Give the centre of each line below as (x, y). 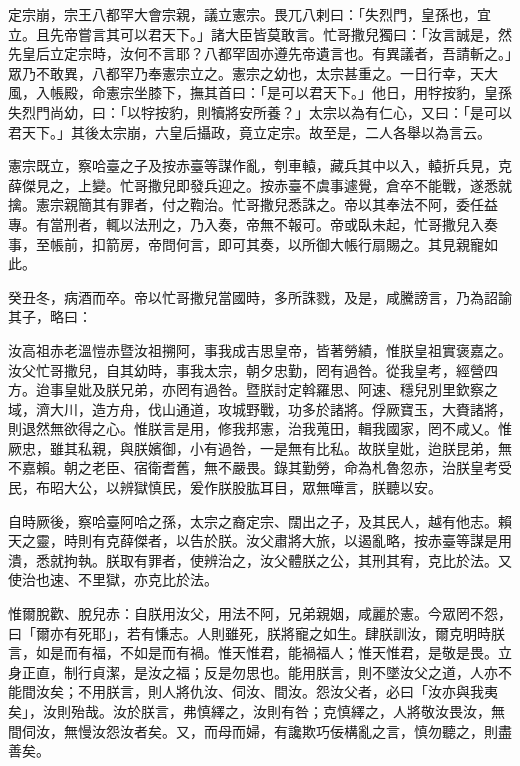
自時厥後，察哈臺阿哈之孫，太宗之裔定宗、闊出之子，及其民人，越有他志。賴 (260, 520)
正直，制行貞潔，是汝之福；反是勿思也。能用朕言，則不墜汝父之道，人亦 (259, 671)
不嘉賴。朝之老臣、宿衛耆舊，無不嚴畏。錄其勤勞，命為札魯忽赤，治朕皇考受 (260, 467)
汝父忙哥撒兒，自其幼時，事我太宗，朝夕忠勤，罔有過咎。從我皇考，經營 (246, 369)
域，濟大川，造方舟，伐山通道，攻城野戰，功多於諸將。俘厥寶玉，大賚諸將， (260, 408)
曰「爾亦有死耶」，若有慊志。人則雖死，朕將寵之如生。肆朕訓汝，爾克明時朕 (256, 632)
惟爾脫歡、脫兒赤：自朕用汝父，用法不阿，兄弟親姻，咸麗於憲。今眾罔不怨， (260, 613)
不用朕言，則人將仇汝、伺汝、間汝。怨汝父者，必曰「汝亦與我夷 (287, 691)
